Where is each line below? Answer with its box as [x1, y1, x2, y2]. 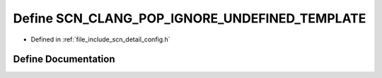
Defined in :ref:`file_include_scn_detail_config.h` [30, 35, 170, 44]
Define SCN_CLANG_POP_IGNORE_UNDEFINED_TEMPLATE [13, 11, 366, 26]
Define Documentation [13, 53, 115, 65]
